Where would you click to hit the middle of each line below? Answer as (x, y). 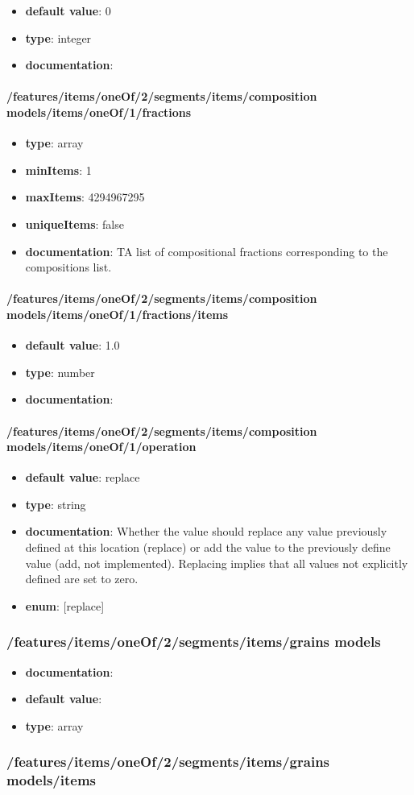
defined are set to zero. (82, 579)
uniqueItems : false (75, 224)
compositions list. (68, 267)
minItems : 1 (58, 170)
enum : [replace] (65, 605)
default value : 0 (68, 10)
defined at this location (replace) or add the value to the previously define (208, 547)
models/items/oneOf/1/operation (101, 447)
